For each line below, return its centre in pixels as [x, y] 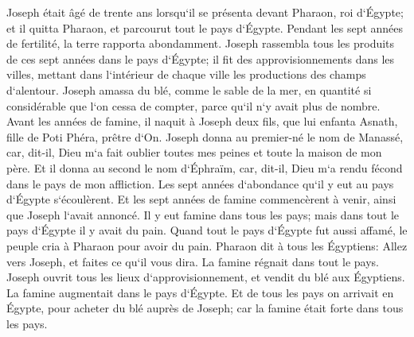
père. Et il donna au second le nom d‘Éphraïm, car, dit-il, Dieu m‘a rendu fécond [205, 167]
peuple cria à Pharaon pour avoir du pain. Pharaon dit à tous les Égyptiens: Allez [207, 245]
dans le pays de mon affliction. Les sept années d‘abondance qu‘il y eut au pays [200, 183]
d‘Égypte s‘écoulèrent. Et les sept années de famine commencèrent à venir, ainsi [201, 199]
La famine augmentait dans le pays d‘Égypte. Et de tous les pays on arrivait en [200, 292]
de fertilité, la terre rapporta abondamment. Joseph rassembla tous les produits [201, 43]
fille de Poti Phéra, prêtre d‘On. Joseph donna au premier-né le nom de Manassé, [205, 136]
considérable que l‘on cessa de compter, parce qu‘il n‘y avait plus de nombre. [193, 105]
